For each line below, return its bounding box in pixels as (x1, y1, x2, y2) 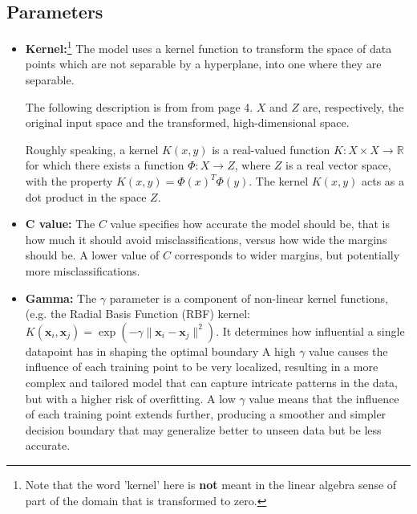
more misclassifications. (25, 262, 140, 279)
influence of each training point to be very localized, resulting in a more (25, 358, 379, 375)
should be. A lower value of (25, 247, 160, 263)
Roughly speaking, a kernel (25, 141, 159, 157)
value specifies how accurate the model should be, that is (110, 215, 390, 232)
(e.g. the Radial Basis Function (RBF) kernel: (25, 305, 250, 322)
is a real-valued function (212, 141, 330, 157)
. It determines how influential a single (216, 322, 405, 339)
